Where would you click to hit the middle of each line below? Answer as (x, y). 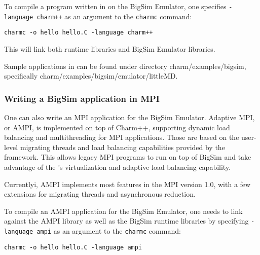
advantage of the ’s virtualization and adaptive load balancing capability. (118, 167)
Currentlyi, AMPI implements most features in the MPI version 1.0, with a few (127, 184)
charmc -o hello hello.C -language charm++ (79, 33)
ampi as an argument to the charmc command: (109, 230)
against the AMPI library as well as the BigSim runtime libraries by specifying (126, 221)
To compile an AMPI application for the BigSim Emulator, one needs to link (123, 211)
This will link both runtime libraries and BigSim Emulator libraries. (110, 48)
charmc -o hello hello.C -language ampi (73, 247)
